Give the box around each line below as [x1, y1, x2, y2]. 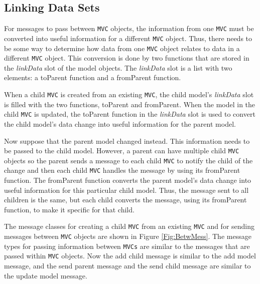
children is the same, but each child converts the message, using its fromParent [4, 194, 247, 205]
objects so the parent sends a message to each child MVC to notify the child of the [4, 155, 253, 165]
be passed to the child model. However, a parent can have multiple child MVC [4, 145, 239, 156]
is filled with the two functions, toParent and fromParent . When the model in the [4, 99, 255, 109]
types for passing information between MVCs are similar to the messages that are [4, 240, 250, 251]
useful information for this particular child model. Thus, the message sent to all [4, 184, 249, 195]
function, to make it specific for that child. [4, 204, 135, 214]
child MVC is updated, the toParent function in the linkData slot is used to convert [4, 109, 255, 119]
